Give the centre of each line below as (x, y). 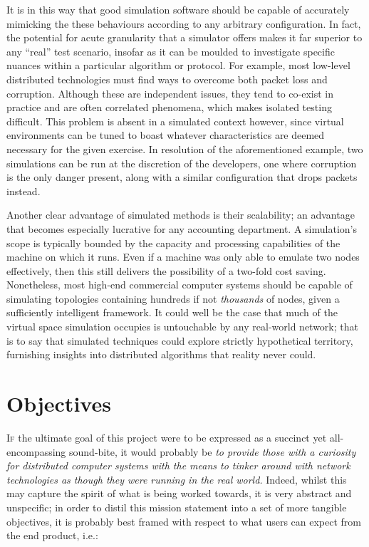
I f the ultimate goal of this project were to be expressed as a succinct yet (167, 437)
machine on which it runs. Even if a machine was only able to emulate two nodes (183, 257)
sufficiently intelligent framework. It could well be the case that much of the (172, 312)
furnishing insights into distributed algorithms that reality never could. (161, 354)
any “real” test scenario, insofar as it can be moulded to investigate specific (171, 51)
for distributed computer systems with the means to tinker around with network (178, 465)
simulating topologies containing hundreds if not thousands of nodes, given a (173, 298)
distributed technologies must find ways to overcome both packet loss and (167, 79)
